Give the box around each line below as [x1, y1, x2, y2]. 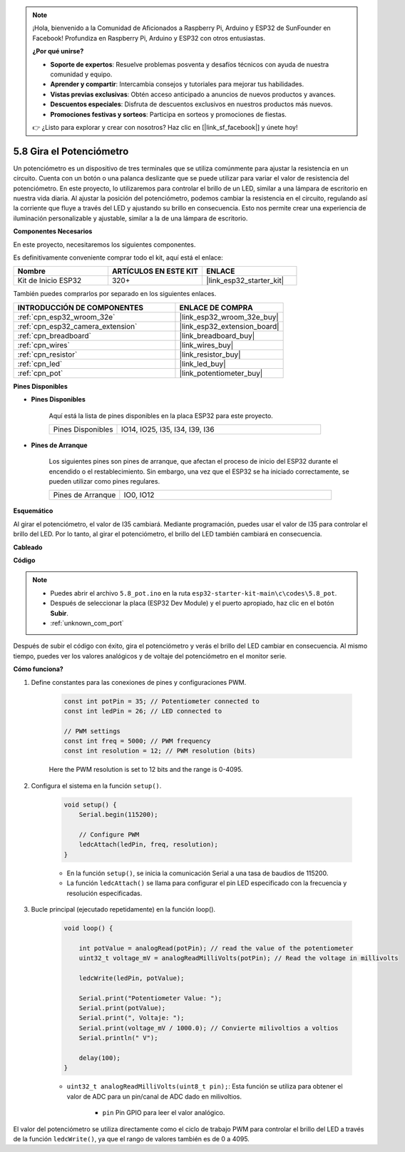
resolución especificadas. [66, 889, 143, 897]
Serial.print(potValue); [78, 1004, 166, 1012]
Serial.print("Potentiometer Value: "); [78, 994, 222, 1002]
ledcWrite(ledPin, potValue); [78, 974, 185, 982]
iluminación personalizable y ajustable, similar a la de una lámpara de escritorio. [13, 214, 248, 223]
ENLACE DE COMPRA [179, 302, 253, 312]
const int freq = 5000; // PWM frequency [63, 737, 211, 745]
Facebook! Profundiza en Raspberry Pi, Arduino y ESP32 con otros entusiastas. [32, 34, 265, 42]
